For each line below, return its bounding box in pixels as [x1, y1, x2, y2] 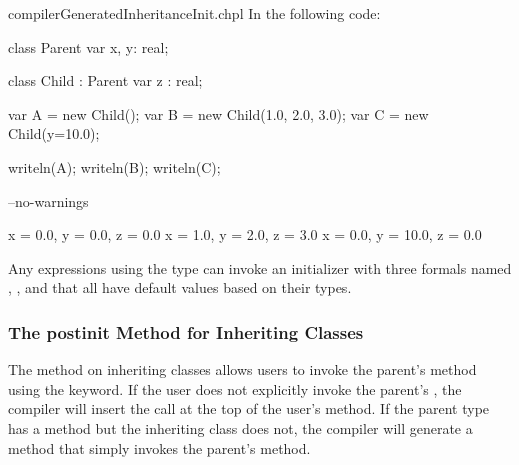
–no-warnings [8, 190, 89, 211]
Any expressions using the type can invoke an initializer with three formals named [8, 257, 512, 278]
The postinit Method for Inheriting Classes [8, 319, 364, 344]
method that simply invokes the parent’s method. [8, 437, 311, 458]
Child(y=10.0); [8, 123, 100, 144]
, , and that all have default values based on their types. [8, 277, 352, 298]
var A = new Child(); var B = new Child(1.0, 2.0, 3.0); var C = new [8, 103, 429, 124]
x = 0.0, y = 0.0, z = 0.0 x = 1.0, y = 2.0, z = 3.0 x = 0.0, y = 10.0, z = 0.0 [8, 224, 482, 245]
